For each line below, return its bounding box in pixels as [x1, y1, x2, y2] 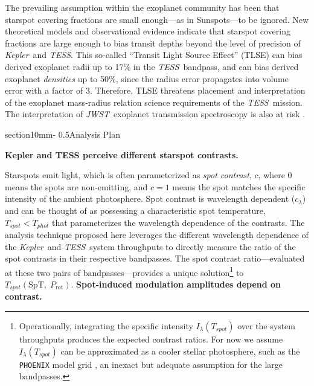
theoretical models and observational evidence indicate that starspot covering [5, 25, 290, 37]
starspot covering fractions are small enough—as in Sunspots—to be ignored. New [5, 13, 309, 25]
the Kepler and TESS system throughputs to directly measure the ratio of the [5, 240, 296, 253]
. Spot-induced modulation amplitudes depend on [71, 277, 281, 290]
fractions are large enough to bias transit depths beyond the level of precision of [5, 36, 301, 49]
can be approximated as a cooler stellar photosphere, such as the [60, 344, 300, 357]
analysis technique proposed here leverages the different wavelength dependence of [5, 228, 309, 240]
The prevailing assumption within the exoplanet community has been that [5, 1, 280, 13]
